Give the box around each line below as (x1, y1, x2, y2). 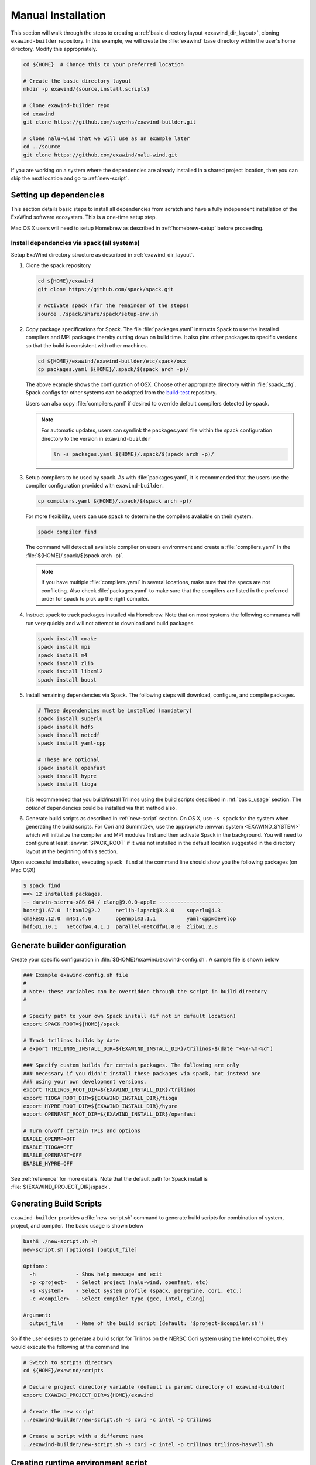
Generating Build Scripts (11, 1198, 102, 1208)
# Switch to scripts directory (23, 1359, 114, 1365)
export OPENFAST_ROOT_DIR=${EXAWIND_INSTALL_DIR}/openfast (23, 1111, 196, 1118)
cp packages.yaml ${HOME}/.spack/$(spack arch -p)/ (37, 366, 190, 372)
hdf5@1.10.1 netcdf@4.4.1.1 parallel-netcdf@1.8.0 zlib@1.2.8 (23, 924, 218, 930)
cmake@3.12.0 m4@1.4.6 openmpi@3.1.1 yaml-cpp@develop (23, 915, 236, 922)
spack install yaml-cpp (37, 740, 107, 747)
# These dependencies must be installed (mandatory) (37, 707, 193, 714)
